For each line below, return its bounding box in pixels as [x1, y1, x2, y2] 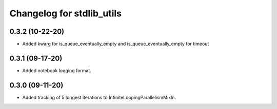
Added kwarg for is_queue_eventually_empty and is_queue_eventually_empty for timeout [22, 41, 209, 47]
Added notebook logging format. [22, 67, 92, 74]
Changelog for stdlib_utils [9, 8, 122, 19]
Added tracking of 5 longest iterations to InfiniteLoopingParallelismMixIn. [22, 94, 176, 100]
